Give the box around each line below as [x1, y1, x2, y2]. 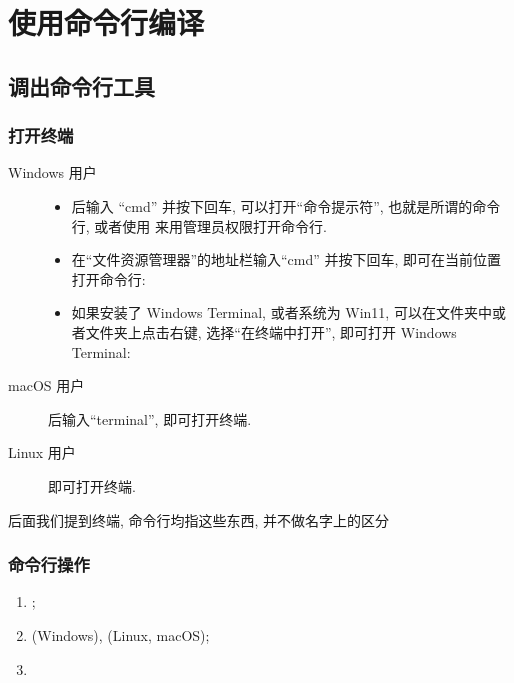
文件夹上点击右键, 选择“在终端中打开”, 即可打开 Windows [85, 321, 457, 342]
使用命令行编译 [8, 2, 205, 43]
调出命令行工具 [8, 70, 155, 101]
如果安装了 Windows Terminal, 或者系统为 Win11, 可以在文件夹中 [71, 302, 492, 323]
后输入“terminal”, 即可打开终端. [48, 408, 252, 429]
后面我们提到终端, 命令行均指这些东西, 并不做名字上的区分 [8, 509, 390, 530]
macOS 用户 [8, 375, 85, 396]
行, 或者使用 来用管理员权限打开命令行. [71, 215, 327, 236]
